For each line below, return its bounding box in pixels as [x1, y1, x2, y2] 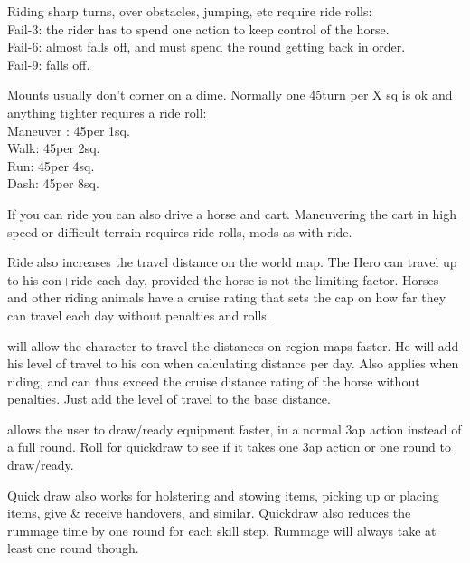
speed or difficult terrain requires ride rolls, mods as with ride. [7, 222, 352, 241]
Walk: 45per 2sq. [7, 138, 100, 157]
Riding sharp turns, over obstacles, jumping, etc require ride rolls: [7, 2, 372, 20]
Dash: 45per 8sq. [7, 174, 99, 193]
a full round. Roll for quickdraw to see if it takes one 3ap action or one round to [7, 437, 451, 456]
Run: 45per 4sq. [7, 156, 95, 175]
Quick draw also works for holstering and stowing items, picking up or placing [7, 485, 439, 504]
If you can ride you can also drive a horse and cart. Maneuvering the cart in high [7, 204, 457, 223]
